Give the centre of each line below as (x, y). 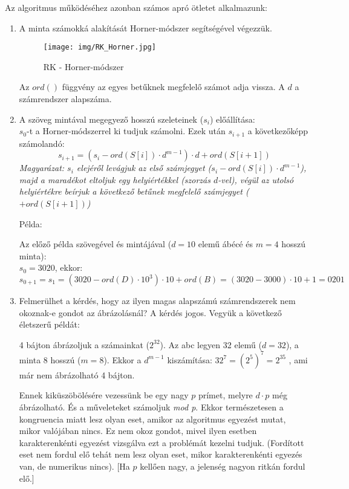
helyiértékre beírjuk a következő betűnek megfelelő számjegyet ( (134, 191)
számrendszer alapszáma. (65, 99)
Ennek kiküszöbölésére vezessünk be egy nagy (104, 395)
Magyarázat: (42, 168)
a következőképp (278, 131)
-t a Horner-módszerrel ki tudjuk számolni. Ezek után (126, 131)
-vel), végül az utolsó (256, 179)
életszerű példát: (49, 324)
